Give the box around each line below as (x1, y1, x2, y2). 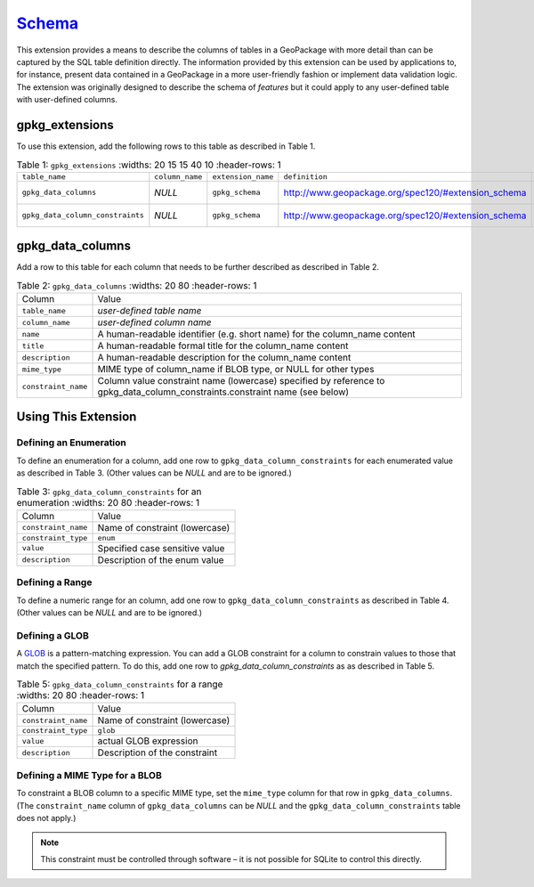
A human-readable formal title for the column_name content (97, 339, 349, 352)
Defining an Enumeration (16, 436, 126, 449)
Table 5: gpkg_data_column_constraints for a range (16, 678, 223, 690)
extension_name (212, 172, 274, 182)
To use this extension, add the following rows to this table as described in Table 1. (16, 141, 316, 151)
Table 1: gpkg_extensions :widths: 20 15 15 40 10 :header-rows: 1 (16, 159, 282, 171)
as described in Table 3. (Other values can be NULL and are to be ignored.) (16, 468, 293, 478)
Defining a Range (16, 576, 93, 589)
